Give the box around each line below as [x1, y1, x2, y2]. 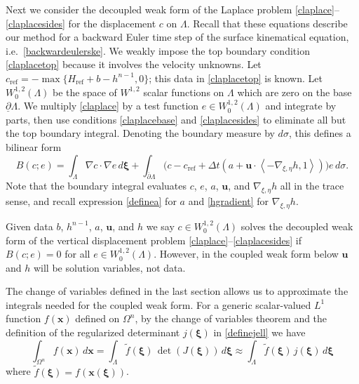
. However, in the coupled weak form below [154, 246, 339, 261]
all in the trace [280, 178, 344, 193]
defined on [75, 311, 120, 326]
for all [65, 246, 90, 261]
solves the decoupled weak [241, 218, 353, 233]
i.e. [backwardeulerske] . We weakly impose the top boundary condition [6, 43, 310, 58]
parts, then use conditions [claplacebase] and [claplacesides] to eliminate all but [6, 112, 346, 126]
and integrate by [265, 98, 337, 113]
